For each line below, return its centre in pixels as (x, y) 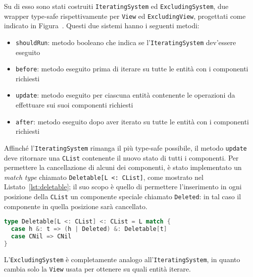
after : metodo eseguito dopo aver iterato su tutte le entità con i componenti (132, 121)
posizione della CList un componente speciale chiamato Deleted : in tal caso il (123, 196)
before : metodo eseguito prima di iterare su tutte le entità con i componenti (132, 69)
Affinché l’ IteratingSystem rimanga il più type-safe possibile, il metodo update (126, 147)
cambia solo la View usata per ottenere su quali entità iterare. (98, 269)
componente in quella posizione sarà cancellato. (76, 206)
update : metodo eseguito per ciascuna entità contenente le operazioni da (125, 95)
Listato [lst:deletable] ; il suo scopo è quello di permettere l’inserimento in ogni (123, 187)
